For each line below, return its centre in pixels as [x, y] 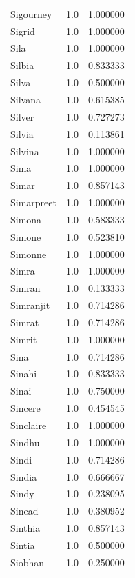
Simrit [24, 339]
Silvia [22, 133]
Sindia [24, 476]
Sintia [23, 545]
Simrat [25, 322]
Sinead [24, 511]
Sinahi [24, 373]
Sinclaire [29, 425]
